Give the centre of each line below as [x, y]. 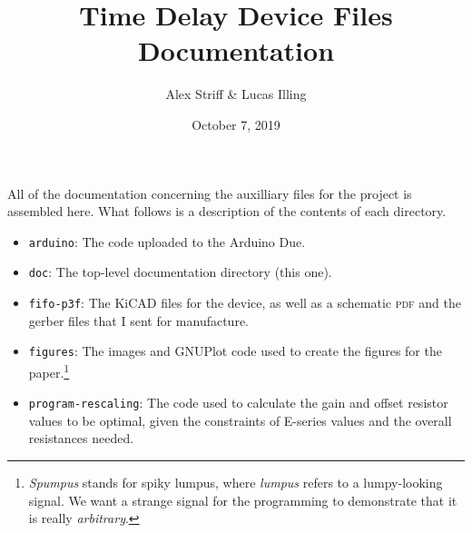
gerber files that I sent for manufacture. [138, 320]
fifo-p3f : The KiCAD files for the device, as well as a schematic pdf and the [245, 302]
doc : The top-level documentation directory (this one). [180, 272]
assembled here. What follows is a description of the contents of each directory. [227, 211]
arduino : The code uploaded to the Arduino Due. [167, 241]
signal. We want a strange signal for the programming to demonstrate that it [243, 500]
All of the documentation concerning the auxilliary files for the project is [210, 193]
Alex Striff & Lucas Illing [236, 94]
